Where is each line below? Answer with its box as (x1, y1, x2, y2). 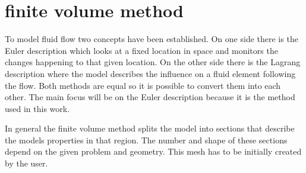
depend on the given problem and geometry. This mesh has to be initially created (5, 145, 302, 158)
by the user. (5, 157, 48, 169)
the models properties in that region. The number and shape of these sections (5, 133, 288, 146)
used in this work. (5, 102, 70, 114)
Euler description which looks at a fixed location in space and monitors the (5, 44, 278, 56)
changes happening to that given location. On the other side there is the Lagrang (5, 56, 301, 68)
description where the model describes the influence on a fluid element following (5, 67, 296, 79)
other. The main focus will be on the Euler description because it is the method (5, 91, 295, 103)
